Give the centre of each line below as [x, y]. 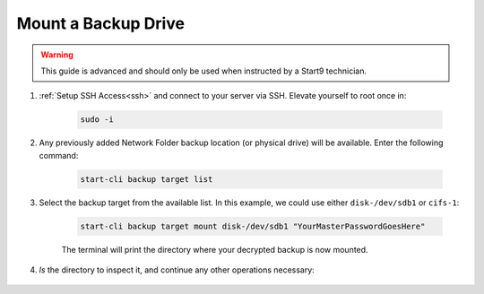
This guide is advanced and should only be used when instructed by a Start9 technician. [204, 71]
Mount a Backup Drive [101, 23]
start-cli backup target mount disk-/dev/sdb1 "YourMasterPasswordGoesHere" [253, 226]
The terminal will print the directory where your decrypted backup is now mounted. [215, 249]
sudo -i [97, 120]
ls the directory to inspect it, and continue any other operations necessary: [177, 270]
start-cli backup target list [147, 179]
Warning [57, 55]
